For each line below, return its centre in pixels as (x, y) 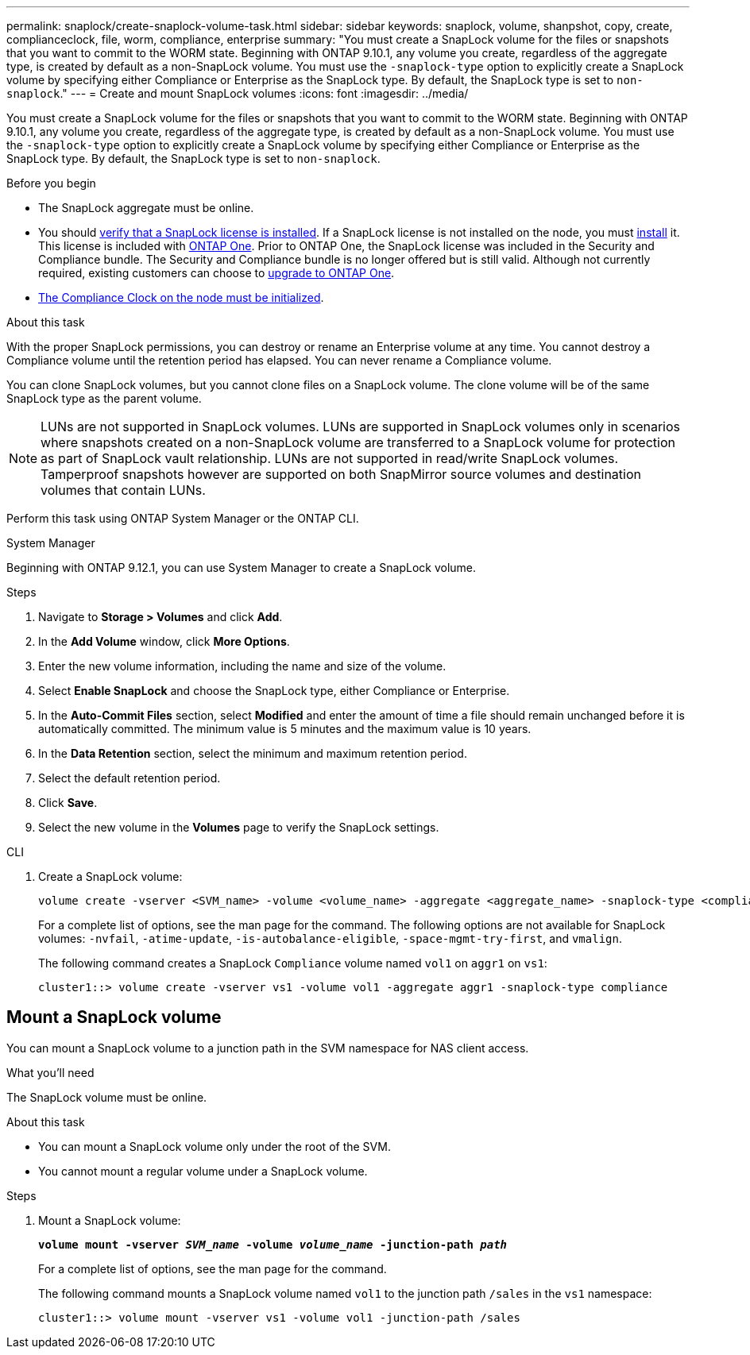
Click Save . (68, 803)
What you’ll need (50, 1072)
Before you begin (51, 183)
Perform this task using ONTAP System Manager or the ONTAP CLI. (183, 518)
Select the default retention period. (130, 778)
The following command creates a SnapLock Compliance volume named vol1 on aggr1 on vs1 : (293, 963)
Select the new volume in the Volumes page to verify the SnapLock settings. (239, 827)
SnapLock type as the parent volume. (104, 398)
